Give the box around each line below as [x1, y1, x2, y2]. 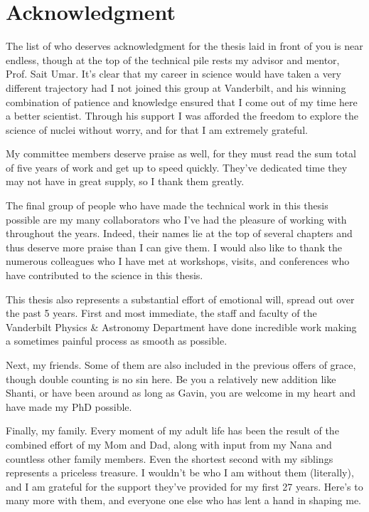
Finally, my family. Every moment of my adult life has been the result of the [6, 423, 339, 438]
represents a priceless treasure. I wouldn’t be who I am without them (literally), [6, 465, 354, 480]
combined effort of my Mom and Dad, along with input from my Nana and [6, 437, 332, 451]
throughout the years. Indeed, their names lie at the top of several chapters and [6, 226, 353, 241]
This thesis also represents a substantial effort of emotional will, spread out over [6, 291, 355, 306]
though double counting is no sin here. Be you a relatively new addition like [6, 371, 336, 386]
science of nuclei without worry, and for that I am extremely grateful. [6, 122, 308, 137]
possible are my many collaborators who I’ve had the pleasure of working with [6, 211, 347, 226]
